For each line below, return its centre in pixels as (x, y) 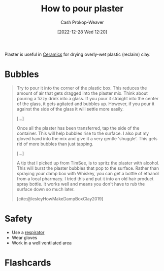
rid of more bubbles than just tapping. (55, 144)
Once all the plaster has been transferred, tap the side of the (78, 128)
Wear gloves (24, 237)
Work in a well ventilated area (42, 243)
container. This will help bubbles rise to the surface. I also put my (83, 133)
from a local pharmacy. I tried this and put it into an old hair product (85, 179)
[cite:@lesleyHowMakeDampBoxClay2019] (60, 198)
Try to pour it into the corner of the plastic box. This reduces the (82, 88)
